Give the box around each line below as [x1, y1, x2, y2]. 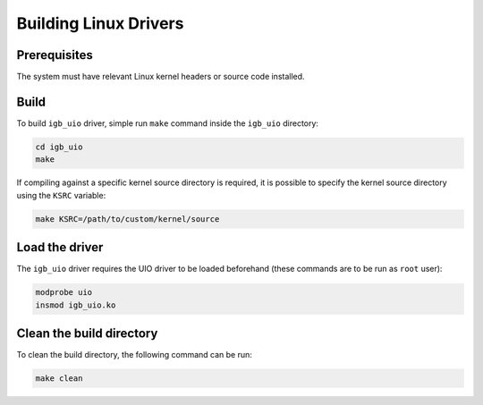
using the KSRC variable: [16, 190, 106, 200]
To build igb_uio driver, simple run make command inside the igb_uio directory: [16, 117, 319, 129]
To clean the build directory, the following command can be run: [16, 350, 252, 360]
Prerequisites [16, 47, 93, 63]
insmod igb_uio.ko [35, 300, 116, 310]
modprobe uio [35, 287, 93, 298]
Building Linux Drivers [16, 13, 184, 33]
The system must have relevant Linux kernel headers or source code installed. [16, 72, 305, 82]
